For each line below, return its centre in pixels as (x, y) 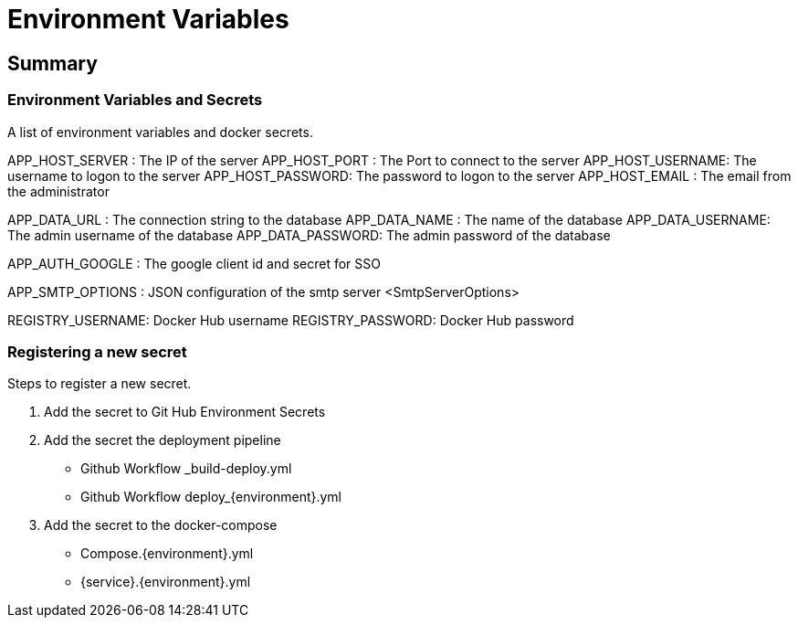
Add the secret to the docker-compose (161, 525)
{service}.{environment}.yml (166, 582)
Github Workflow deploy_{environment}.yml (211, 497)
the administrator (58, 191)
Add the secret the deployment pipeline (163, 440)
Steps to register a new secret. (100, 384)
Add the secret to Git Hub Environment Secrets (185, 412)
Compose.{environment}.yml (167, 554)
